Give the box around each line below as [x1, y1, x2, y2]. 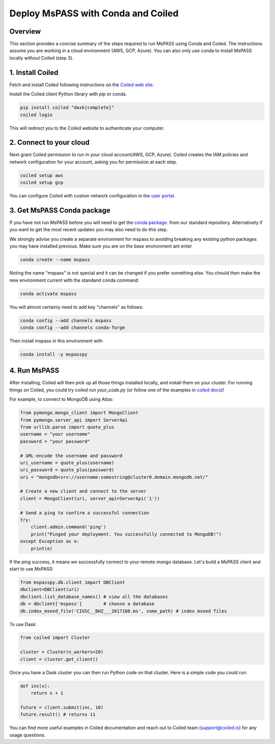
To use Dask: [9, 621, 37, 627]
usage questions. [9, 732, 46, 738]
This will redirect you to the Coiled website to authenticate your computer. [9, 125, 165, 131]
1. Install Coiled [9, 68, 59, 77]
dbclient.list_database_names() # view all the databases [20, 593, 168, 600]
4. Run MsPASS [9, 366, 60, 375]
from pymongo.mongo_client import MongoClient [20, 410, 139, 416]
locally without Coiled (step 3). [9, 55, 74, 61]
